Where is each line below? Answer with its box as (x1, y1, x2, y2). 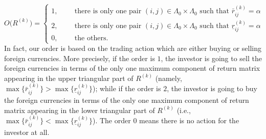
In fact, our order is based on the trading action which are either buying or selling (4, 43, 261, 53)
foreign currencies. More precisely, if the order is (4, 52, 155, 63)
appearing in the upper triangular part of (4, 72, 134, 83)
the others (74, 34, 106, 42)
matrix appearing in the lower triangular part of (4, 104, 155, 115)
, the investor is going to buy (167, 83, 257, 94)
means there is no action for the (139, 115, 239, 126)
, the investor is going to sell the (161, 52, 262, 63)
